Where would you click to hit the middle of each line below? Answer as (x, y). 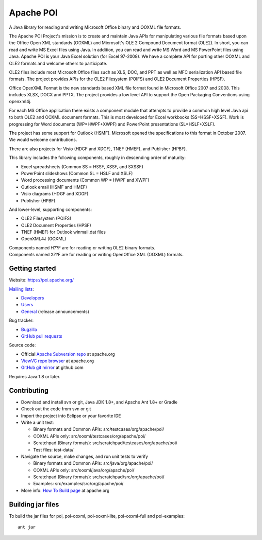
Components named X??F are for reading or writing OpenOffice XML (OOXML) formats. (96, 255)
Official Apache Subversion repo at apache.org (68, 354)
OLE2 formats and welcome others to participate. (58, 63)
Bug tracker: (21, 320)
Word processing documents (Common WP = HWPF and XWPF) (85, 180)
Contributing (29, 391)
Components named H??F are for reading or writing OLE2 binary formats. (82, 247)
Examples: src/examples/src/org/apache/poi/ (78, 484)
